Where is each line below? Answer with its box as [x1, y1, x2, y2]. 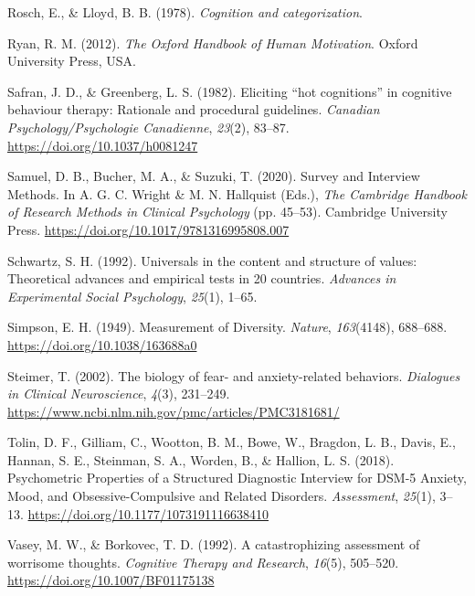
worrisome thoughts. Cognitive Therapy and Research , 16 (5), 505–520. [7, 552, 399, 571]
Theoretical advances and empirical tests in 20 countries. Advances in [7, 269, 396, 288]
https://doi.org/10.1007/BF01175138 [7, 570, 215, 590]
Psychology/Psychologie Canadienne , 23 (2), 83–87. [7, 117, 290, 136]
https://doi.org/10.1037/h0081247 [7, 135, 198, 154]
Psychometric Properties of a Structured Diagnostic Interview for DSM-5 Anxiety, [7, 468, 467, 487]
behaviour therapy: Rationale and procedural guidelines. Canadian [7, 100, 380, 119]
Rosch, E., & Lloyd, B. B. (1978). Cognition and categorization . [7, 3, 363, 21]
